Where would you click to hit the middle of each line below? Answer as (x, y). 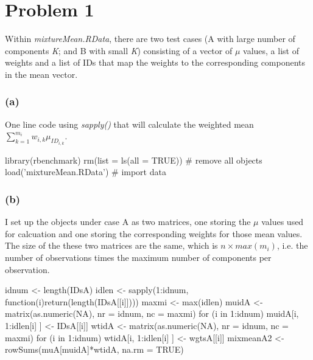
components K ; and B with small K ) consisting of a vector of (119, 50)
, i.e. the (292, 245)
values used (283, 222)
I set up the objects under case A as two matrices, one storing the (128, 222)
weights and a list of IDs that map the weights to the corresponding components (155, 62)
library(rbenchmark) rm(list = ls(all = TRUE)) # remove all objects (134, 160)
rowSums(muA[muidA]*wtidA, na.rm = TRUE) (94, 349)
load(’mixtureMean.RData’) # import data (86, 172)
